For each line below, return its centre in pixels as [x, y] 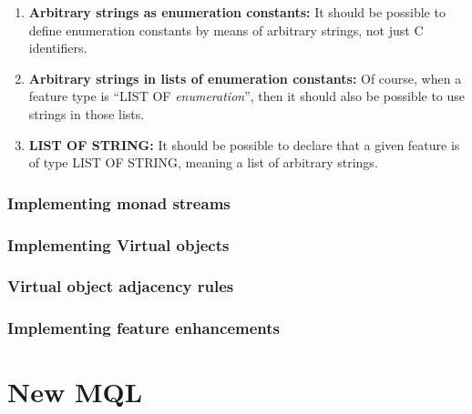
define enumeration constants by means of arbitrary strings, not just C [226, 30]
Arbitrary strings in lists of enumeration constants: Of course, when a [245, 78]
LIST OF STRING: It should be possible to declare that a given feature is [244, 144]
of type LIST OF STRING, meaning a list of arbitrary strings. [203, 162]
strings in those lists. [87, 113]
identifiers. [58, 48]
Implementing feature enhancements [144, 328]
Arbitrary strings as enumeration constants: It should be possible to [237, 12]
